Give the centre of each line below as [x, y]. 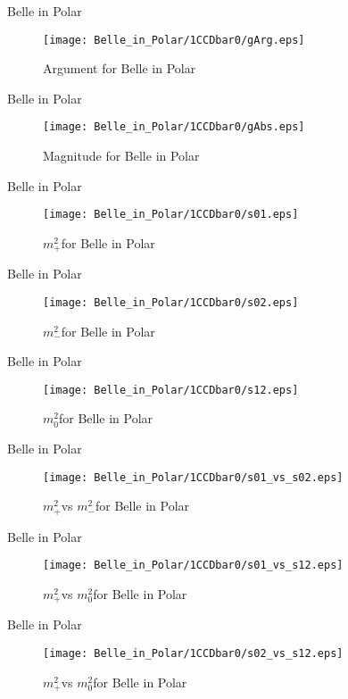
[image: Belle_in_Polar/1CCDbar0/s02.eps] [171, 302]
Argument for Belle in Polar [120, 68]
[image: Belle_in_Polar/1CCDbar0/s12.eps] [171, 390]
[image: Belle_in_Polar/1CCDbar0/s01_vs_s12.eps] [193, 566]
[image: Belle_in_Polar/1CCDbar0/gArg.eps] [174, 40]
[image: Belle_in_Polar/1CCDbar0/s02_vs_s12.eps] [193, 654]
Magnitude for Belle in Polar [121, 156]
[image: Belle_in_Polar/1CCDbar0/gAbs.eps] [174, 127]
